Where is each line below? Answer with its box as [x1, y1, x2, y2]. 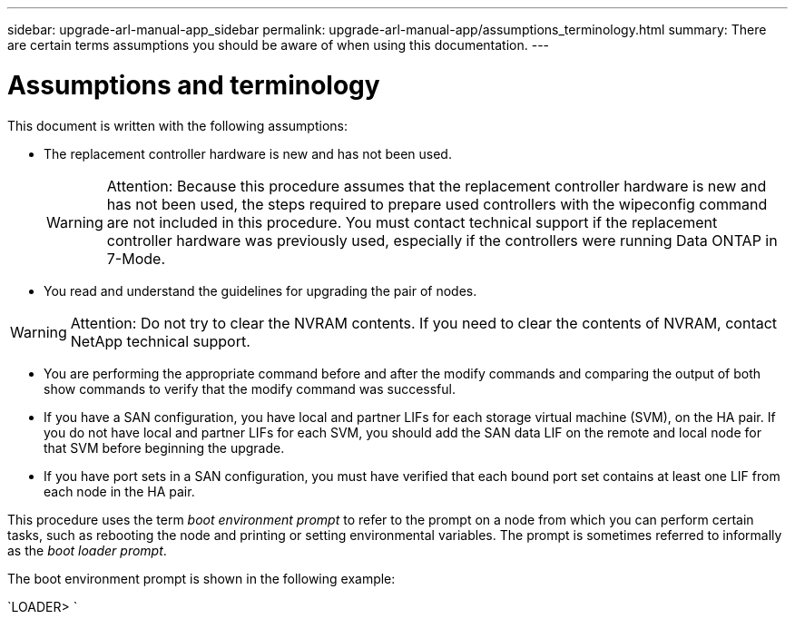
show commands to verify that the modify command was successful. [44, 380, 456, 397]
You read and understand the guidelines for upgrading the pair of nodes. [44, 282, 477, 299]
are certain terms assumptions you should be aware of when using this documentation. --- [7, 37, 550, 53]
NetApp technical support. [70, 331, 250, 350]
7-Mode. [106, 249, 166, 268]
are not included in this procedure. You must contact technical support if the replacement [106, 212, 718, 231]
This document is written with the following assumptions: [7, 117, 348, 133]
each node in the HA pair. [44, 483, 195, 499]
